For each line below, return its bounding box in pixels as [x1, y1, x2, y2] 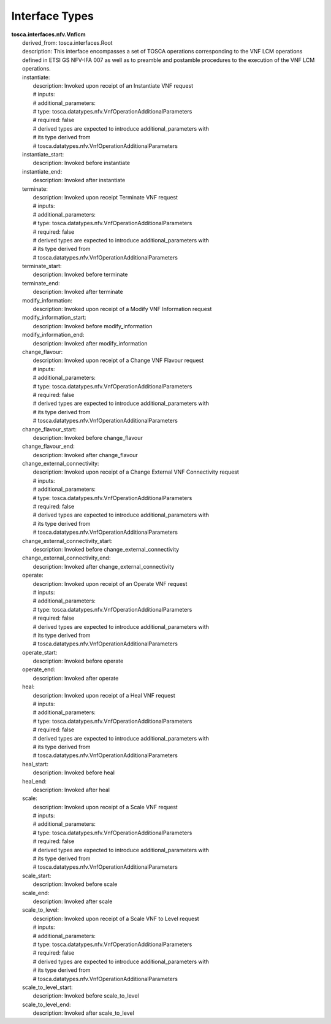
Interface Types [11, 9, 94, 23]
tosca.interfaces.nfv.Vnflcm [11, 31, 86, 38]
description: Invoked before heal [32, 769, 115, 776]
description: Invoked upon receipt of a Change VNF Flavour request [32, 356, 204, 364]
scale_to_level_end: [22, 1001, 71, 1008]
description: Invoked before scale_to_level [32, 992, 139, 999]
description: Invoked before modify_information [32, 322, 153, 329]
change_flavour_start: [22, 425, 77, 433]
